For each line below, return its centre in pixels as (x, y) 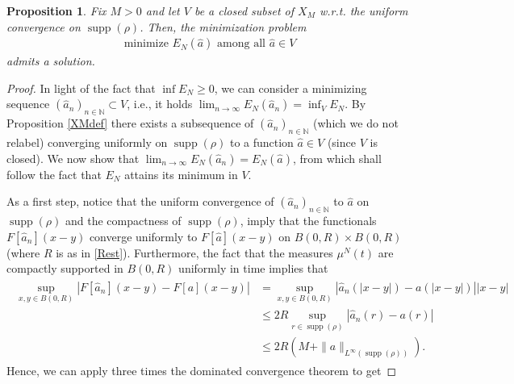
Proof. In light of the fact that (81, 88)
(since (341, 142)
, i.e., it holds (160, 104)
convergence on (44, 26)
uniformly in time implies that (253, 268)
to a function (261, 142)
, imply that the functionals (308, 220)
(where (23, 252)
